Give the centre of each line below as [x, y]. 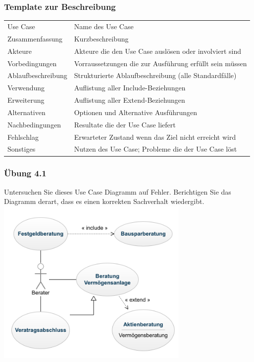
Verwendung [26, 88]
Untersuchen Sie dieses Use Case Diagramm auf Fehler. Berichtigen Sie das [118, 191]
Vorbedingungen [32, 63]
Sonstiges [22, 149]
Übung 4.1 [25, 173]
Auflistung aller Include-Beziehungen [130, 88]
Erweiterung [26, 100]
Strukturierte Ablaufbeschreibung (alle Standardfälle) [155, 75]
